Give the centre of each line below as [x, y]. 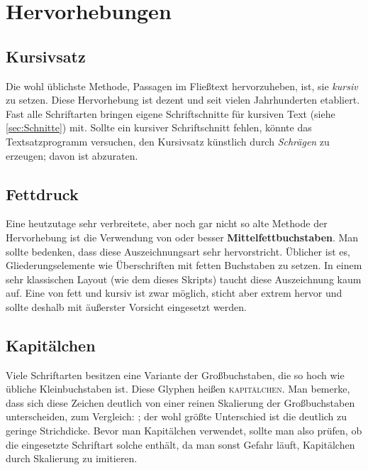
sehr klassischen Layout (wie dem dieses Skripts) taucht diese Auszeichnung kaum [184, 279]
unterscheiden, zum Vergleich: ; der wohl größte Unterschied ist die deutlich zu [177, 416]
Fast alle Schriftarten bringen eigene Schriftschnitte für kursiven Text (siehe [171, 113]
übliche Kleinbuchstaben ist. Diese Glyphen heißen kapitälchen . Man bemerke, [178, 389]
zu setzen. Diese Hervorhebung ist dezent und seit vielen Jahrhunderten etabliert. [183, 100]
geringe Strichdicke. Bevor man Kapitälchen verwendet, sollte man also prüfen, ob [184, 431]
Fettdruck [42, 193]
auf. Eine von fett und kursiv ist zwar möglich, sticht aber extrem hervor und [174, 293]
